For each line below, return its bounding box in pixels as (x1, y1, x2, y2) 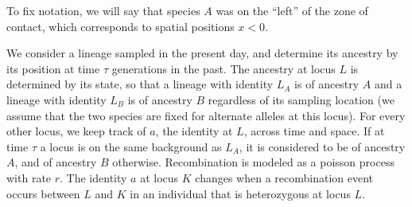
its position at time (6, 60, 100, 76)
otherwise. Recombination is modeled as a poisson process (112, 154, 395, 170)
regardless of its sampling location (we (208, 91, 395, 107)
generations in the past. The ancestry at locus (111, 60, 336, 76)
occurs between (6, 185, 80, 201)
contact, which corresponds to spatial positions (6, 18, 235, 34)
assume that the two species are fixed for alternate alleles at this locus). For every (6, 107, 406, 123)
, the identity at (155, 123, 233, 139)
